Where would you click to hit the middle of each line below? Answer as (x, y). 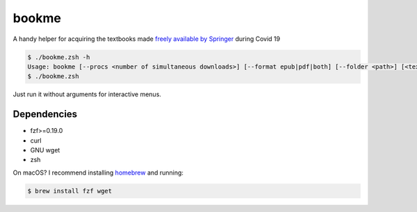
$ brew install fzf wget (70, 191)
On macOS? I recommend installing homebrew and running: (98, 173)
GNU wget (45, 150)
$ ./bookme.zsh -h (59, 57)
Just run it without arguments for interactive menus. (87, 94)
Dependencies (45, 114)
